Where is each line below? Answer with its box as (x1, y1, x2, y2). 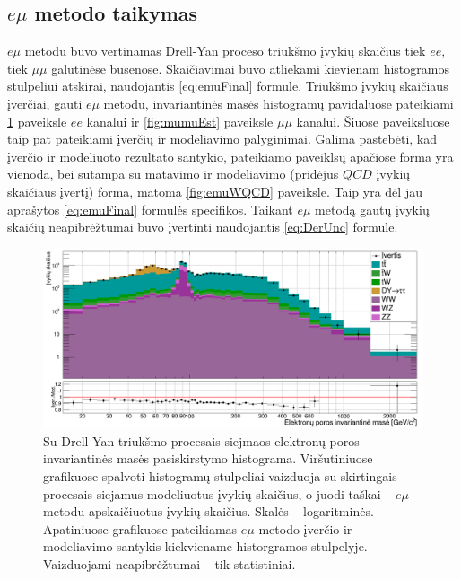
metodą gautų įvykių (315, 199, 430, 218)
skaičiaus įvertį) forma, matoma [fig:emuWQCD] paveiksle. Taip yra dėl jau (7, 181, 422, 200)
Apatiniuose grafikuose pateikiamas (43, 519, 238, 538)
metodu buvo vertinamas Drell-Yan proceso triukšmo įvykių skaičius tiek (24, 41, 426, 60)
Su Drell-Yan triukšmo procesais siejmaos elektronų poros (43, 431, 360, 450)
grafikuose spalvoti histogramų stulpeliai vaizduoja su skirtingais (43, 466, 397, 485)
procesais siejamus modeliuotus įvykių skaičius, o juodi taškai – (43, 484, 392, 503)
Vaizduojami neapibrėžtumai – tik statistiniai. (43, 554, 296, 573)
